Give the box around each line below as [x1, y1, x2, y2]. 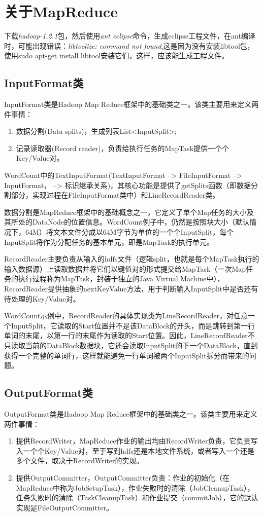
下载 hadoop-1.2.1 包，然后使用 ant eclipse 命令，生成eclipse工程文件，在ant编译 [4, 30, 255, 41]
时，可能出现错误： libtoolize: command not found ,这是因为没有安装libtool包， [4, 40, 254, 51]
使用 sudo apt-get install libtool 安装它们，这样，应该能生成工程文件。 [4, 50, 229, 61]
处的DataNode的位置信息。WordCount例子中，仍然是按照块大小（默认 [18, 216, 250, 227]
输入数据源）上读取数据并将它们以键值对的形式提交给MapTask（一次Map [4, 263, 246, 274]
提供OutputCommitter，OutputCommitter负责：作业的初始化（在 [16, 472, 229, 483]
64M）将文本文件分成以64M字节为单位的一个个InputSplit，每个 [25, 227, 234, 237]
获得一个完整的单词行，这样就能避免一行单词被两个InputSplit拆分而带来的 [4, 350, 249, 360]
